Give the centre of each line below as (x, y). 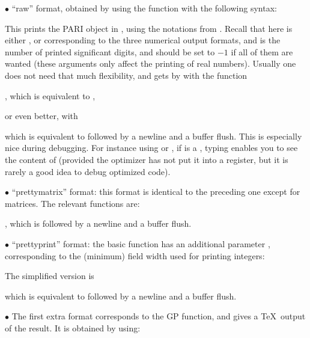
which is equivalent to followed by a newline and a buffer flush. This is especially (153, 136)
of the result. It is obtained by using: (73, 327)
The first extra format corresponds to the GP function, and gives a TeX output (159, 316)
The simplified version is (50, 276)
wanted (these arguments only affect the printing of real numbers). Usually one (150, 63)
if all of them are (262, 51)
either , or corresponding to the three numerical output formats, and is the (143, 40)
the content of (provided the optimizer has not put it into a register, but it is (147, 159)
